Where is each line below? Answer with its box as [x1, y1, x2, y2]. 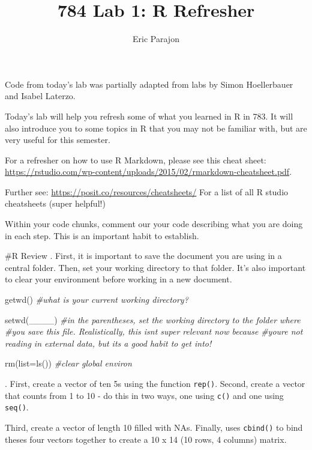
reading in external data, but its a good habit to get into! [5, 336, 212, 349]
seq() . [5, 401, 29, 413]
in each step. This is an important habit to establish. [5, 229, 199, 242]
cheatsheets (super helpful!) [5, 197, 106, 210]
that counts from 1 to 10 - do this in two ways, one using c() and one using [5, 389, 284, 401]
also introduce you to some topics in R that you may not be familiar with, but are [5, 121, 307, 134]
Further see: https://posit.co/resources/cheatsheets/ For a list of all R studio [5, 185, 289, 198]
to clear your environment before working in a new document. [5, 273, 232, 285]
